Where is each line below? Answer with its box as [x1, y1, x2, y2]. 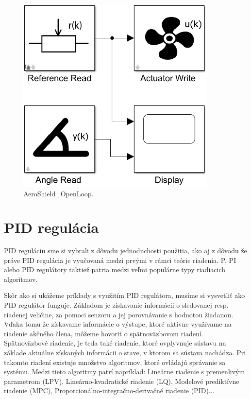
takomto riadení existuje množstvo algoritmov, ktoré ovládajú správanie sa [4, 357, 226, 367]
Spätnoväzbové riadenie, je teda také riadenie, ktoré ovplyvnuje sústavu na [4, 338, 226, 348]
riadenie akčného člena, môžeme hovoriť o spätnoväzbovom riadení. [4, 328, 203, 338]
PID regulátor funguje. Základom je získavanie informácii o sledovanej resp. [4, 300, 229, 310]
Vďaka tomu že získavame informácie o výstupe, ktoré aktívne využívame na [4, 319, 232, 329]
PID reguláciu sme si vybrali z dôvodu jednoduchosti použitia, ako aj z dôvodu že [4, 245, 247, 256]
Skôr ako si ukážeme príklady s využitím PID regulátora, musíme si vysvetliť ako [4, 290, 245, 300]
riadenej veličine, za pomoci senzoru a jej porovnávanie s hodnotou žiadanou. [4, 309, 234, 319]
